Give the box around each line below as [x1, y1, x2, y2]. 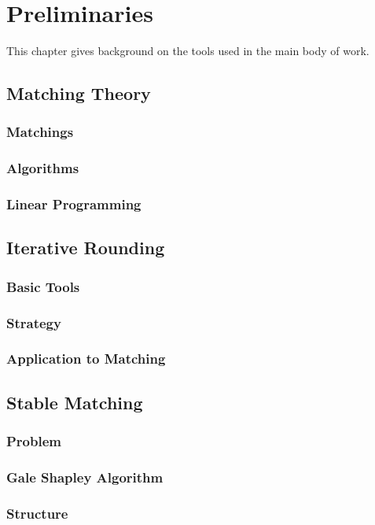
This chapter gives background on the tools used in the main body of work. [6, 43, 369, 59]
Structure [6, 503, 68, 523]
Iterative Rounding [6, 235, 165, 260]
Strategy [6, 312, 61, 332]
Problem [6, 431, 61, 451]
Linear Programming [6, 194, 142, 214]
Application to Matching [6, 349, 166, 368]
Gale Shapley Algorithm [6, 467, 164, 486]
